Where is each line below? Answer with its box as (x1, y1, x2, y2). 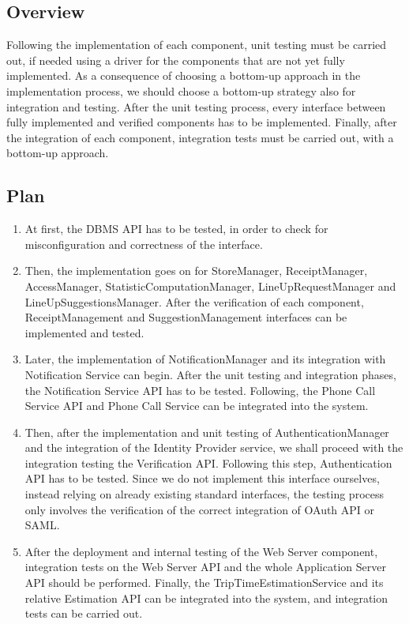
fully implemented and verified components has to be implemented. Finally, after (6, 114, 397, 130)
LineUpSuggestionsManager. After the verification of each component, (24, 293, 364, 310)
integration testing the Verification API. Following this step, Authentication (24, 454, 392, 471)
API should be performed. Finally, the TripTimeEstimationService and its (24, 574, 384, 591)
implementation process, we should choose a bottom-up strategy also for (6, 82, 356, 99)
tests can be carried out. (24, 605, 143, 622)
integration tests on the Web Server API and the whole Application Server (24, 558, 386, 575)
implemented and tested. (24, 324, 144, 340)
